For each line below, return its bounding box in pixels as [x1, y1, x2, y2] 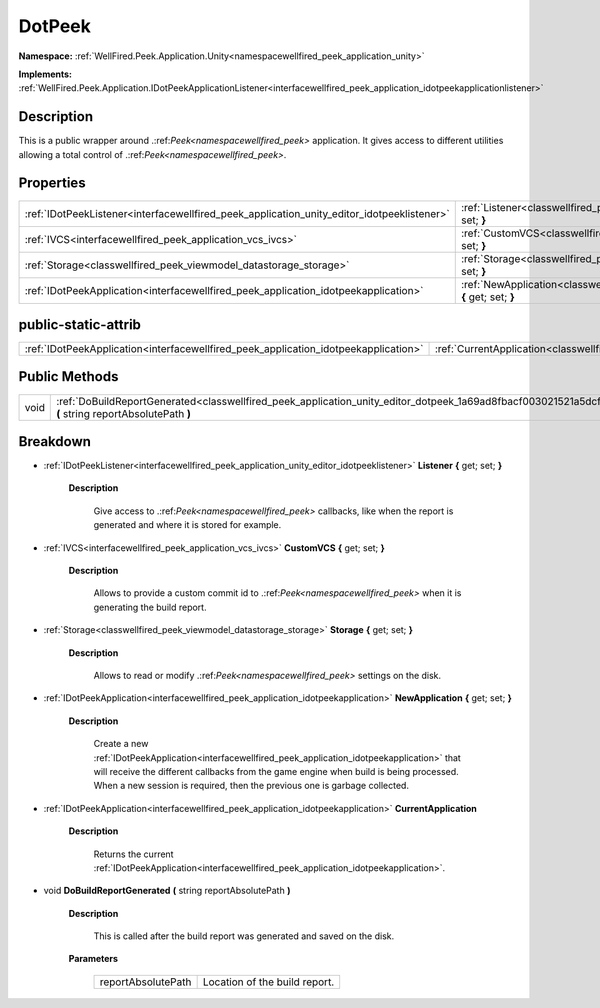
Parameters [68, 953, 119, 965]
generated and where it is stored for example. [93, 519, 282, 531]
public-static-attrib [18, 316, 142, 333]
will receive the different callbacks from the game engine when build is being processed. [93, 765, 459, 777]
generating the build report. [93, 601, 207, 613]
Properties [18, 175, 86, 192]
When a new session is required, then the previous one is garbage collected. [93, 780, 410, 792]
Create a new [93, 738, 149, 750]
